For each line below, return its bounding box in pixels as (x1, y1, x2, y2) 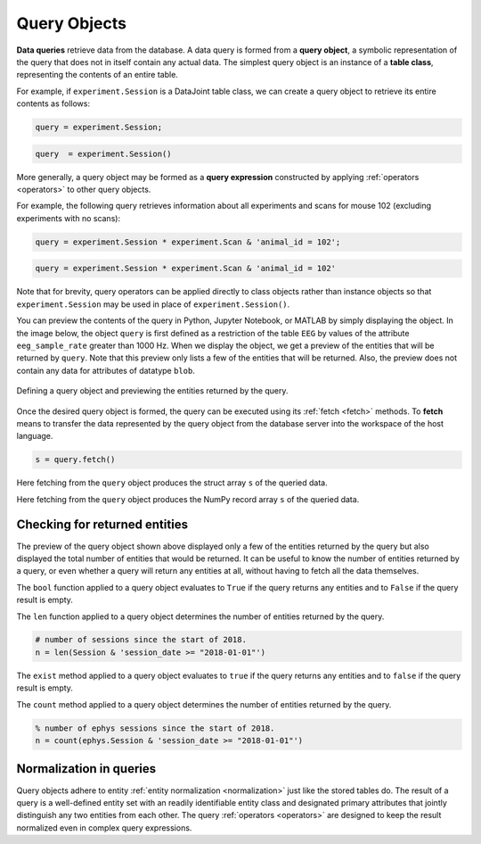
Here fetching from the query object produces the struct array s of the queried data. (16, 477, 329, 488)
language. (16, 431, 53, 442)
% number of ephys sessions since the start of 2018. (35, 723, 275, 733)
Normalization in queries (16, 761, 157, 776)
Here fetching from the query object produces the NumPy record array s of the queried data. (16, 493, 360, 504)
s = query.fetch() (35, 455, 116, 465)
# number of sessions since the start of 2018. (35, 634, 247, 645)
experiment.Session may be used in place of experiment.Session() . (16, 299, 290, 310)
